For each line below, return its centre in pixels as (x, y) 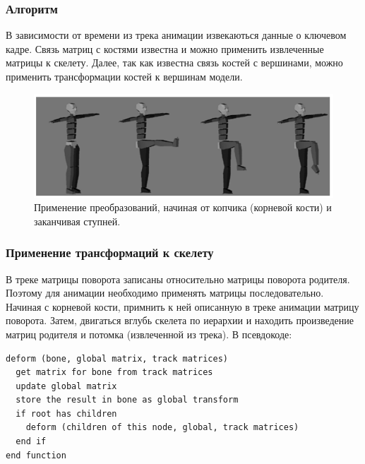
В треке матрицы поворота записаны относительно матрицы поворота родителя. (178, 279)
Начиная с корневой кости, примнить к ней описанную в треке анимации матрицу (182, 306)
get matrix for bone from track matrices (114, 373)
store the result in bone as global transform (127, 400)
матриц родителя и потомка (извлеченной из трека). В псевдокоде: (149, 334)
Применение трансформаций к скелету (110, 252)
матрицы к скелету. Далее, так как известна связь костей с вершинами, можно (174, 63)
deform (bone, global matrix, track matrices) (117, 358)
